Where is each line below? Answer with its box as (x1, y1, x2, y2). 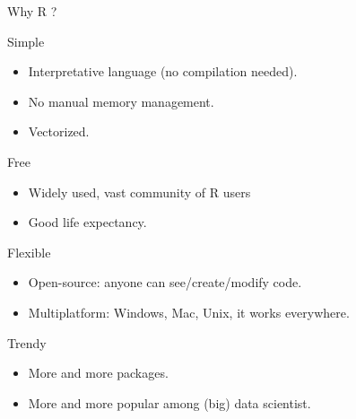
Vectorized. (28, 122, 90, 141)
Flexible (7, 242, 51, 261)
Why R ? (7, 2, 57, 20)
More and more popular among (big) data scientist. (28, 393, 311, 412)
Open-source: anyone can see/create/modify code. (28, 273, 302, 292)
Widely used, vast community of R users (28, 182, 251, 201)
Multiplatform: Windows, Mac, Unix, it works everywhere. (28, 302, 350, 321)
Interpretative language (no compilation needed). (28, 62, 298, 81)
